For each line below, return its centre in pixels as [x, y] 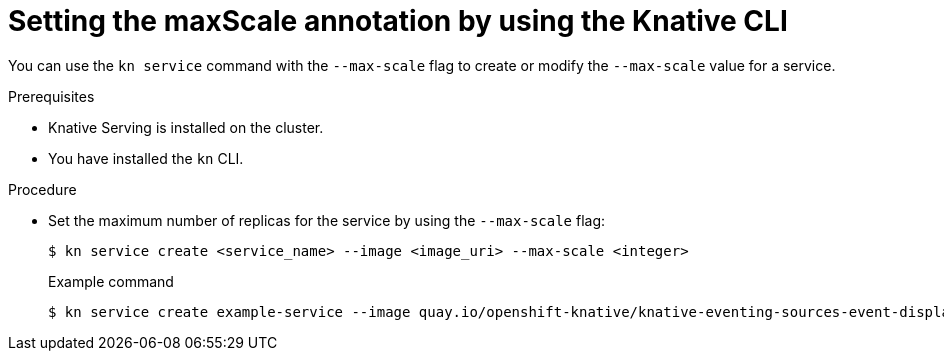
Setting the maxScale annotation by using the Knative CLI [398, 21]
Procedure [42, 189]
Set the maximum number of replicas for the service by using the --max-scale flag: [327, 220]
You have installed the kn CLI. [146, 158]
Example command [111, 281]
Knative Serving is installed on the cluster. [186, 127]
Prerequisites [51, 96]
